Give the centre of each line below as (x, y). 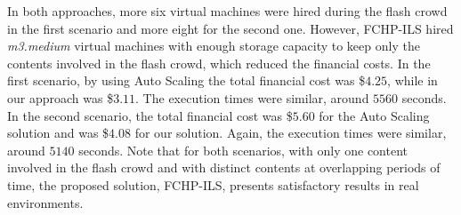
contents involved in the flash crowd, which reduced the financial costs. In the (219, 63)
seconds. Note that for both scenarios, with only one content (243, 150)
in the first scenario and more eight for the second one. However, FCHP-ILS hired (230, 28)
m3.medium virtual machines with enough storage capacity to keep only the (214, 46)
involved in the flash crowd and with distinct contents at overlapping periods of (224, 167)
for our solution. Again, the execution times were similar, (291, 133)
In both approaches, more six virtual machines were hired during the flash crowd (227, 11)
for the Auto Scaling (374, 115)
